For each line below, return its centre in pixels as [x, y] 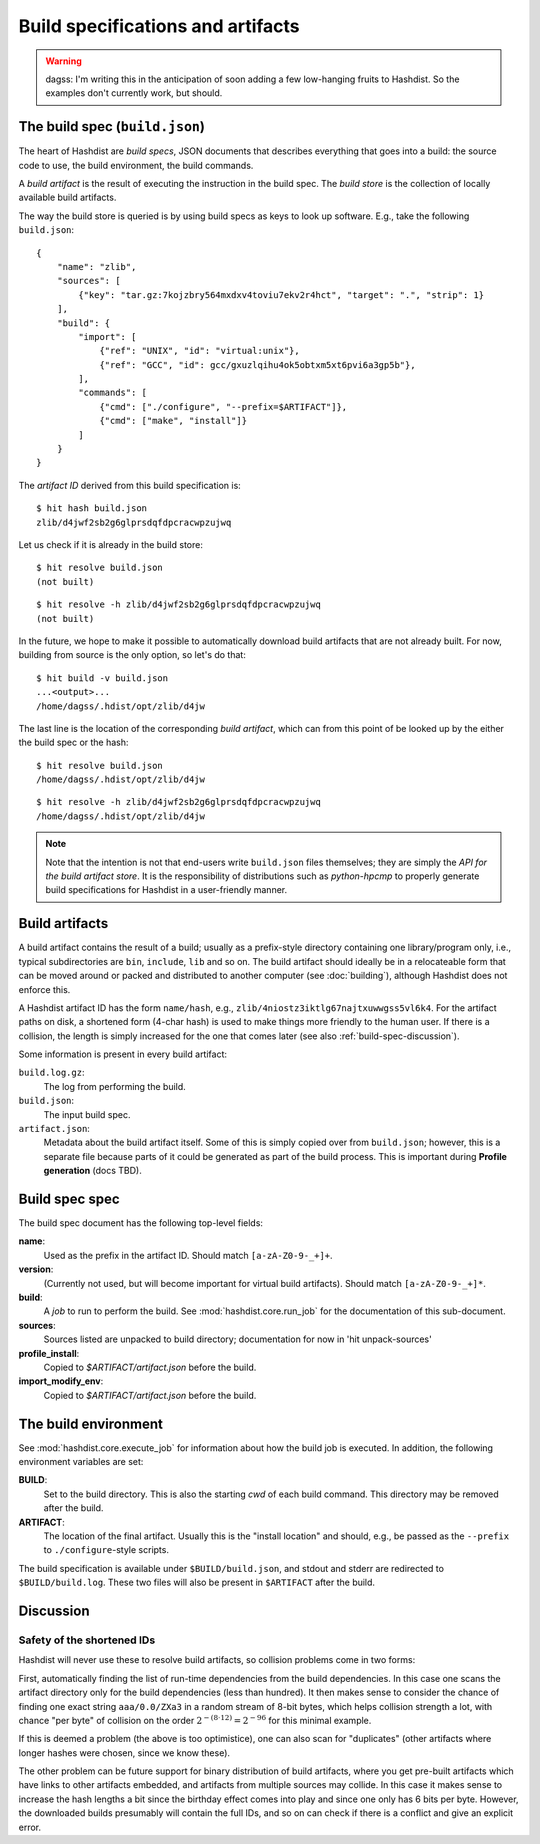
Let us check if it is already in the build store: [111, 544]
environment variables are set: [81, 1462]
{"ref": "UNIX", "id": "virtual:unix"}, [199, 351]
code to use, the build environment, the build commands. [136, 165]
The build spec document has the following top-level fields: [141, 1223]
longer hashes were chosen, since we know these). [124, 1752]
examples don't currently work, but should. [134, 93]
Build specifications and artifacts [159, 26]
